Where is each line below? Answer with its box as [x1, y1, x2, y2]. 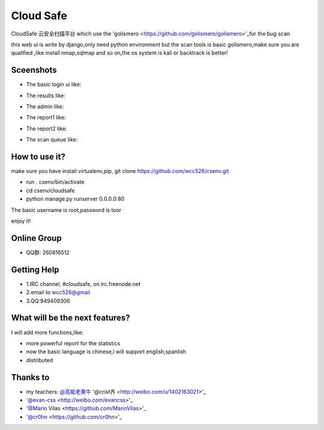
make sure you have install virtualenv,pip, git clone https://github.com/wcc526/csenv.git [11, 168, 229, 175]
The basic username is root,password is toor [11, 206, 122, 213]
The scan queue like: [26, 136, 78, 144]
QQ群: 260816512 [26, 249, 70, 256]
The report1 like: [26, 114, 66, 121]
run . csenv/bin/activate [26, 178, 85, 186]
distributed [26, 356, 53, 363]
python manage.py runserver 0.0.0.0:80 [26, 195, 125, 202]
